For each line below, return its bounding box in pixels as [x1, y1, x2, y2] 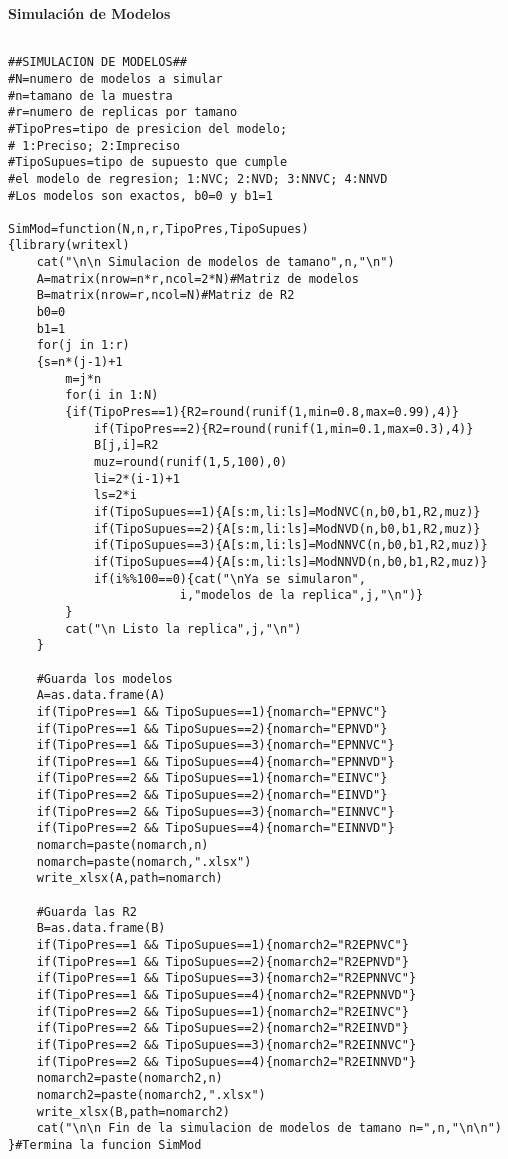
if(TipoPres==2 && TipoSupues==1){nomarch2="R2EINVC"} [36, 1004, 409, 1019]
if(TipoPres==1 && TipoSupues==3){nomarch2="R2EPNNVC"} [36, 971, 417, 986]
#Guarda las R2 [36, 904, 137, 919]
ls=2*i [93, 488, 137, 503]
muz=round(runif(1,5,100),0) [93, 455, 288, 469]
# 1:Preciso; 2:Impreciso [8, 138, 180, 153]
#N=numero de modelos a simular [8, 71, 223, 86]
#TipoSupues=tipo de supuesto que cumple [8, 155, 288, 170]
